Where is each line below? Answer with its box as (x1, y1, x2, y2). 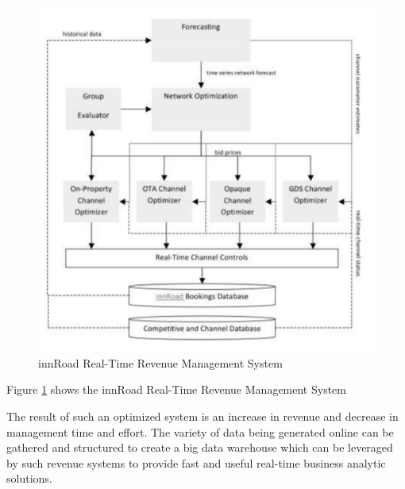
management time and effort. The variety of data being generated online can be (6, 423, 394, 440)
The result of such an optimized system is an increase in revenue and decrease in (6, 408, 399, 425)
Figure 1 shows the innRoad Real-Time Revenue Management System (6, 381, 346, 398)
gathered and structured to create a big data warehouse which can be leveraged (6, 439, 393, 456)
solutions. (6, 470, 52, 487)
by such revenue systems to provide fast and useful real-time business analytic (6, 454, 386, 471)
